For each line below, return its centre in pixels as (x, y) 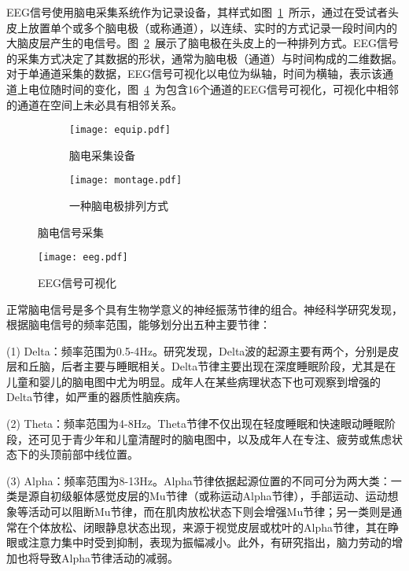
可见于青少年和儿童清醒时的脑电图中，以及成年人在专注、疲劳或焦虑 (215, 438)
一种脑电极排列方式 (119, 206)
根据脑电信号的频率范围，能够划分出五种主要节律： (138, 324)
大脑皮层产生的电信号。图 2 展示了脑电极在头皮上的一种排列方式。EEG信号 (203, 43)
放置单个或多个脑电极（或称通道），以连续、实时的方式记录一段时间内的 (212, 27)
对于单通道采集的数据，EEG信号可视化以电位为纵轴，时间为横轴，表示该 (195, 74)
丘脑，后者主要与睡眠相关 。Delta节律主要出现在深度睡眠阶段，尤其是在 (212, 366)
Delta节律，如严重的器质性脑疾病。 (97, 397)
